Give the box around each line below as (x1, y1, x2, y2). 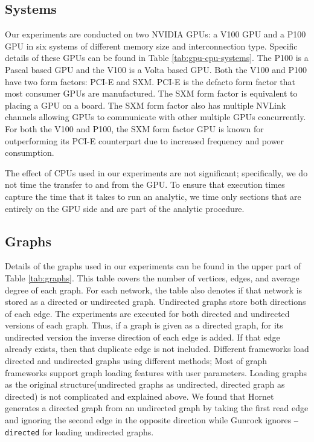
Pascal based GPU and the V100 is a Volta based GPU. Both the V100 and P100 (5, 63, 307, 75)
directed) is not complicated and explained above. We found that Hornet (5, 389, 274, 402)
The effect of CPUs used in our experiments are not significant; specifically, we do (5, 166, 308, 179)
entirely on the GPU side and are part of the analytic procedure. (5, 202, 245, 214)
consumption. (5, 146, 54, 159)
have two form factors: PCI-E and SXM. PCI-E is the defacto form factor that (5, 75, 295, 88)
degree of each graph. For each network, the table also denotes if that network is (5, 283, 303, 296)
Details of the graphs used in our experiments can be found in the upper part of (5, 260, 301, 272)
